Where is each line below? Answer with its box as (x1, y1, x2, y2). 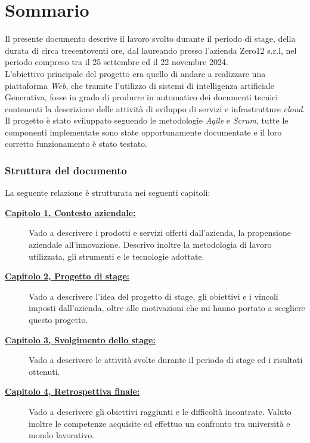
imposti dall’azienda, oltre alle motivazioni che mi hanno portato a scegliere (29, 302, 305, 314)
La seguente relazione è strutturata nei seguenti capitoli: (5, 186, 210, 199)
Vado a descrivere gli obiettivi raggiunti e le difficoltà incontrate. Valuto (29, 405, 292, 417)
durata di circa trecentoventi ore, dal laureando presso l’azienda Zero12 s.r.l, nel (5, 44, 297, 56)
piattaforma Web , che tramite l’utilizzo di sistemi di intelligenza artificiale (5, 79, 274, 91)
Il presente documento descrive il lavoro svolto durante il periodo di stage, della (5, 32, 296, 45)
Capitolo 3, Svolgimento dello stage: (5, 333, 156, 346)
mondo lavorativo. (29, 429, 95, 441)
